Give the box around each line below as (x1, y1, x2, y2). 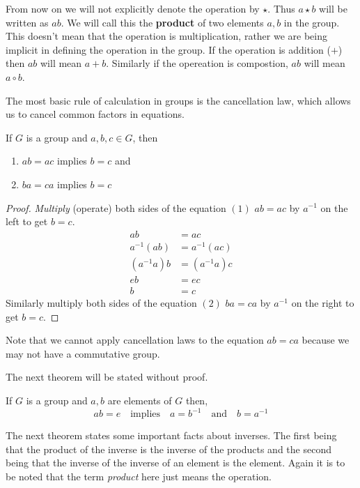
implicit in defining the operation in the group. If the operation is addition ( (6, 42, 331, 56)
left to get (6, 214, 48, 229)
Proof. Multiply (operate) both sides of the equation (6, 200, 226, 215)
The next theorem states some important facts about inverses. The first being (6, 428, 337, 443)
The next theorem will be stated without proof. (6, 369, 208, 384)
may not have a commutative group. (6, 346, 160, 360)
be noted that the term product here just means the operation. (6, 468, 272, 483)
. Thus (267, 1, 295, 15)
